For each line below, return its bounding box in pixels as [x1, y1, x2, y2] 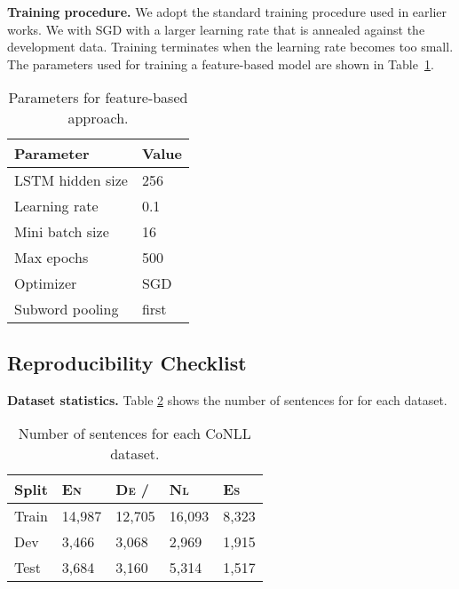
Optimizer [14, 273, 77, 294]
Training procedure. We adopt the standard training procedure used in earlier [7, 3, 447, 20]
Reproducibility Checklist [7, 348, 247, 376]
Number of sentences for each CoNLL [18, 423, 251, 444]
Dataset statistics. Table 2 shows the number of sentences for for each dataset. [7, 390, 447, 409]
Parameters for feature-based [8, 87, 188, 108]
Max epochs [14, 247, 89, 268]
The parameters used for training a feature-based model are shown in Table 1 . [7, 54, 434, 73]
